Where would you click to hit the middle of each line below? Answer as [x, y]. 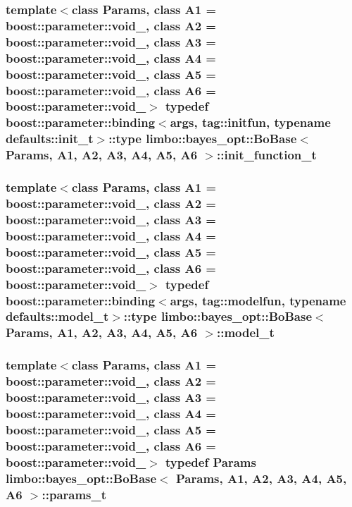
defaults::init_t [50, 139]
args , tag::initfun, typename [250, 122]
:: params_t [74, 494]
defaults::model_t [57, 316]
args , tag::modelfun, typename [258, 300]
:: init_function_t [267, 155]
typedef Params [211, 462]
